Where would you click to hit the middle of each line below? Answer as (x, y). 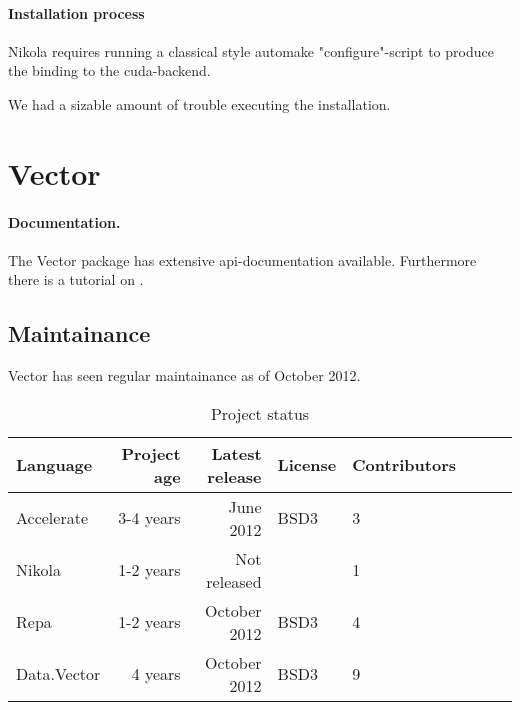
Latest (236, 453)
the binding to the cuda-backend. (109, 70)
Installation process (76, 12)
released (234, 581)
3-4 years (149, 518)
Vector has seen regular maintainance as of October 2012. (184, 375)
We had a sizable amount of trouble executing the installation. (199, 103)
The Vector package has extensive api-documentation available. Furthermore (242, 259)
